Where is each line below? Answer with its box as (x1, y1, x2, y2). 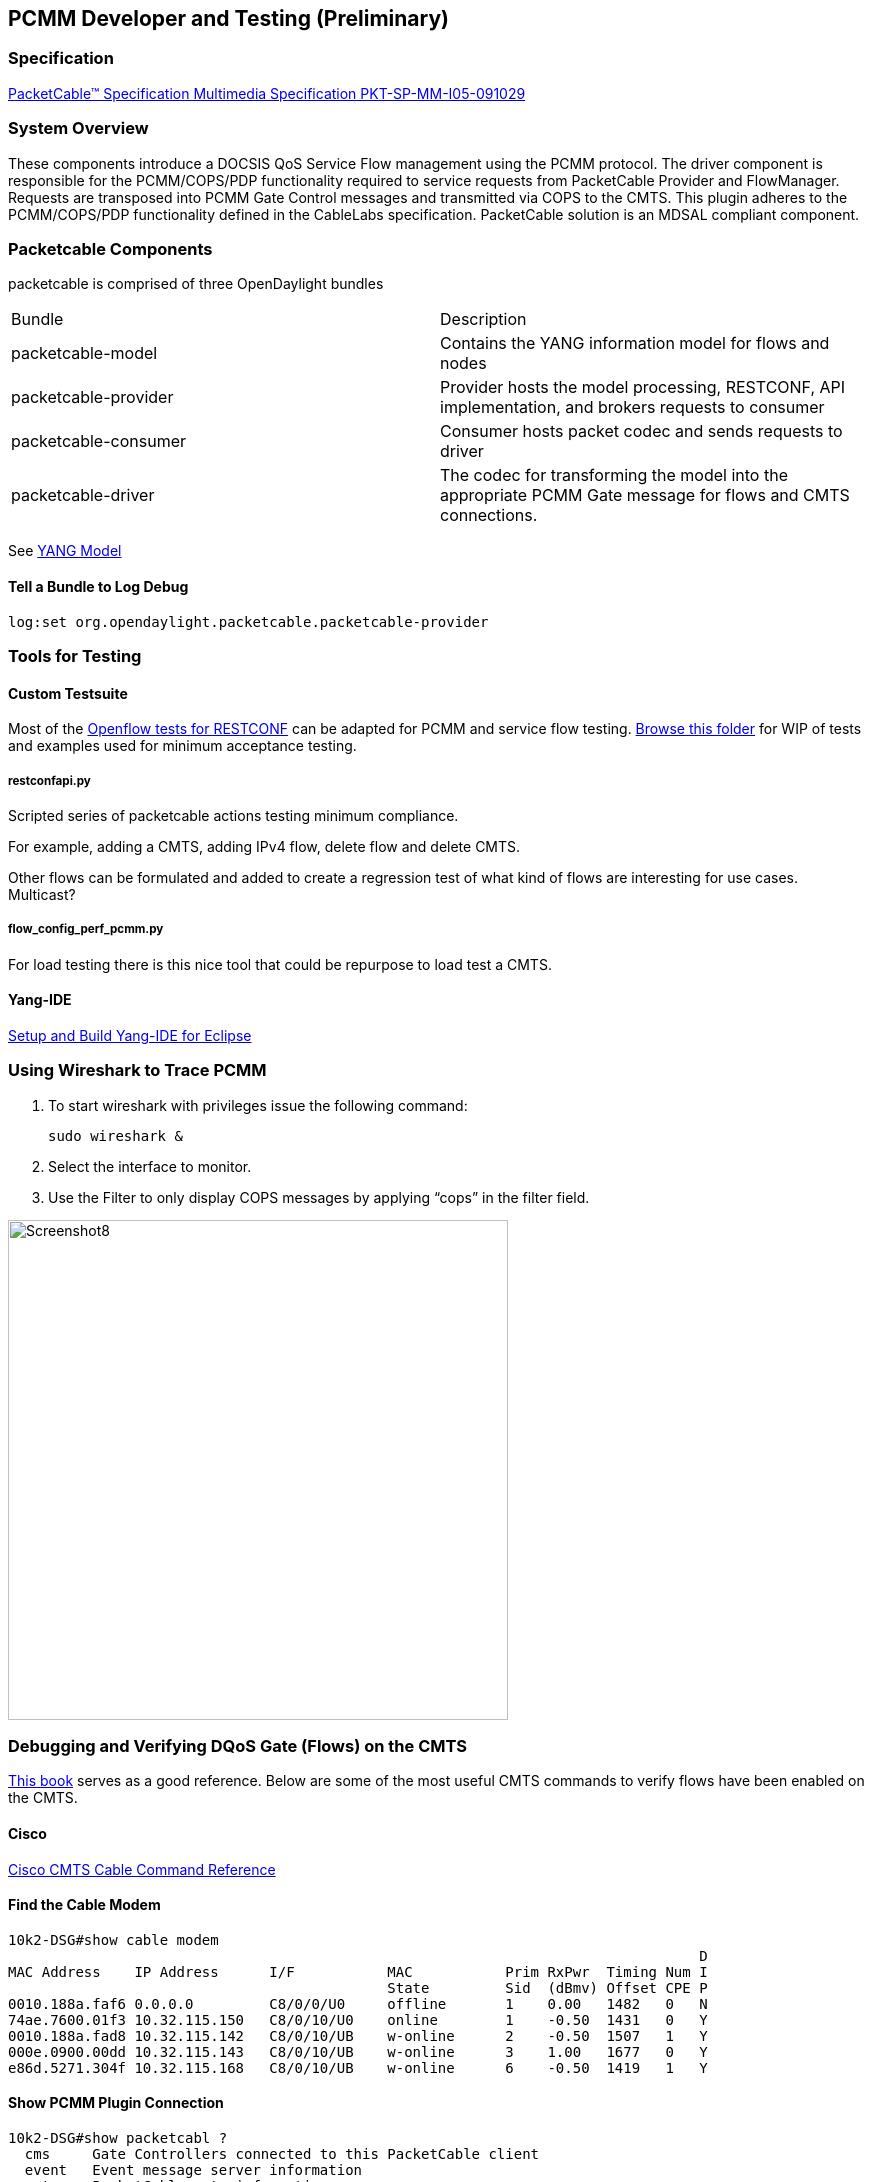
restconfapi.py (8, 773, 91, 788)
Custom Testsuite (8, 684, 128, 702)
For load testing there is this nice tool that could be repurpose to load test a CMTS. (8, 955, 552, 973)
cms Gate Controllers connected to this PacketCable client (24, 2146, 540, 2163)
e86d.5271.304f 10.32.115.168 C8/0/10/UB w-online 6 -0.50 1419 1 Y (8, 2059, 708, 2076)
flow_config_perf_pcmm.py (8, 922, 164, 937)
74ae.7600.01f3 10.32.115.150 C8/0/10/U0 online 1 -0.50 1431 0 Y (8, 2011, 708, 2028)
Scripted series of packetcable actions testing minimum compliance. (8, 806, 459, 824)
